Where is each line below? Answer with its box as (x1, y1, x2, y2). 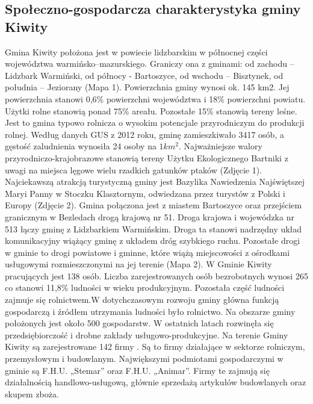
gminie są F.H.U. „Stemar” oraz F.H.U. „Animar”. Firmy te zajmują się (5, 364, 270, 376)
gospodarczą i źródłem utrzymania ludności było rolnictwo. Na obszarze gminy (5, 305, 296, 317)
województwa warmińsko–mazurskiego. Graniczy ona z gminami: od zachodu (5, 57, 287, 70)
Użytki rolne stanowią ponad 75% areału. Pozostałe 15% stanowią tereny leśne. (5, 104, 297, 117)
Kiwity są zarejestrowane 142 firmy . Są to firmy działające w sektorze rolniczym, (5, 340, 305, 353)
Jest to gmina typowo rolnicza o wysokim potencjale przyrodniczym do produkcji (5, 116, 305, 129)
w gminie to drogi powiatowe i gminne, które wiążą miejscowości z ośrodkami (5, 246, 290, 258)
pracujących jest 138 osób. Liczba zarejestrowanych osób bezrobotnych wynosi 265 (5, 269, 308, 282)
